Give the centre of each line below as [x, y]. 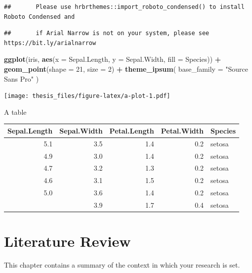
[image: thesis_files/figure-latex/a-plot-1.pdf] [87, 96]
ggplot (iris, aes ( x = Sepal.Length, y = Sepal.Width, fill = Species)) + [113, 59]
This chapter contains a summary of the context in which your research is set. [122, 265]
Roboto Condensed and [40, 17]
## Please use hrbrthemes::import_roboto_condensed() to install [124, 7]
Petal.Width [182, 130]
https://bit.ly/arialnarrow [50, 43]
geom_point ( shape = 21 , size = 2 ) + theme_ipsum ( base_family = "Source [126, 68]
